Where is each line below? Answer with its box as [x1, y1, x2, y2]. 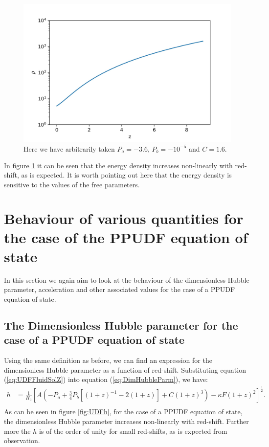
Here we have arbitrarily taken [23, 143, 115, 154]
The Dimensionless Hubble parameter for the [4, 318, 238, 333]
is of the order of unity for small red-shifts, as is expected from [39, 425, 227, 436]
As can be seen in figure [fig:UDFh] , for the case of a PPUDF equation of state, [4, 406, 243, 417]
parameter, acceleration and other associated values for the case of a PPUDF [4, 284, 235, 294]
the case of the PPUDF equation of [4, 227, 248, 247]
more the [4, 425, 31, 436]
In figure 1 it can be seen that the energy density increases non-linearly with [4, 160, 233, 170]
